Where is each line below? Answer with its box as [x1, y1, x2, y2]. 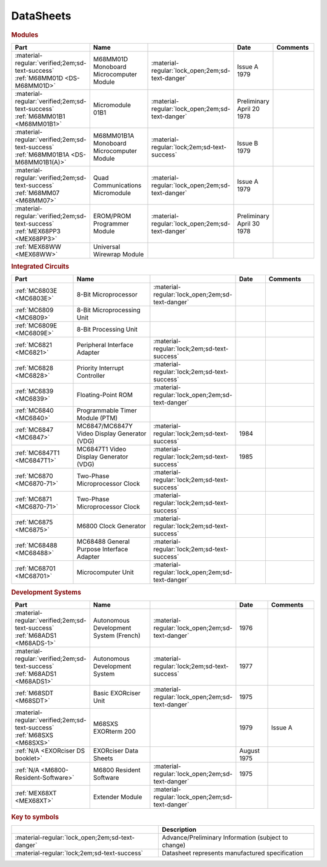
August [239, 746, 260, 755]
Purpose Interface [76, 545, 128, 554]
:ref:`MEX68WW [15, 243, 62, 251]
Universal [93, 243, 121, 251]
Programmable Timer [76, 406, 137, 415]
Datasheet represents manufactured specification [162, 849, 303, 857]
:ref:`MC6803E [15, 287, 58, 295]
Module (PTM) [76, 414, 118, 423]
